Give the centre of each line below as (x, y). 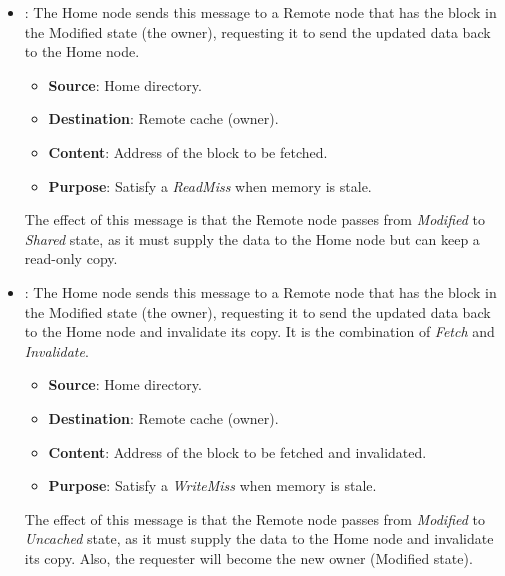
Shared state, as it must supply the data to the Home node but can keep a (252, 238)
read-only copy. (71, 258)
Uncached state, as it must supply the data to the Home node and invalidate (259, 538)
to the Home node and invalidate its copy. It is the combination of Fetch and (259, 331)
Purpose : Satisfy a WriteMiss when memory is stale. (212, 485)
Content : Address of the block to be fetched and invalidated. (237, 451)
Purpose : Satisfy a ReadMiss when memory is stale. (210, 185)
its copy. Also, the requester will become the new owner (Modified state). (248, 557)
